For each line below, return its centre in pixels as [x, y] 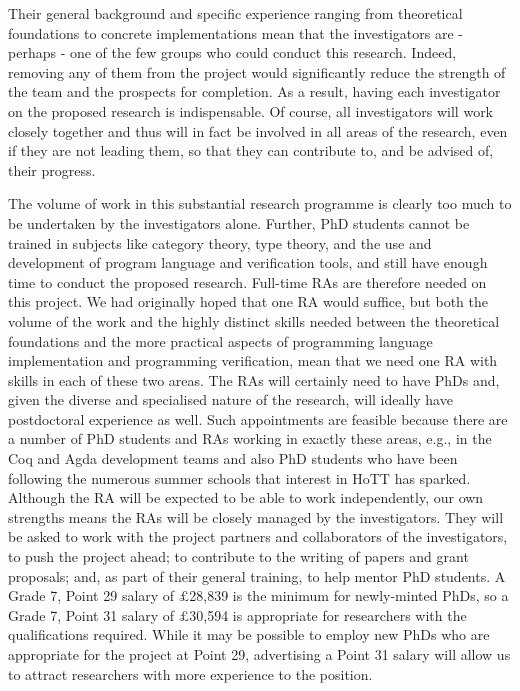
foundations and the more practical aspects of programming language [220, 340]
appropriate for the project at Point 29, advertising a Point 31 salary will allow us [259, 654]
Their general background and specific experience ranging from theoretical [235, 13]
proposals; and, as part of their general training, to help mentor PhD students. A [257, 575]
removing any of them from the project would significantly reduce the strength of [257, 71]
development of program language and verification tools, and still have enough [248, 262]
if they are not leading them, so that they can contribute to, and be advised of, [251, 150]
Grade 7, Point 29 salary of [91, 595]
